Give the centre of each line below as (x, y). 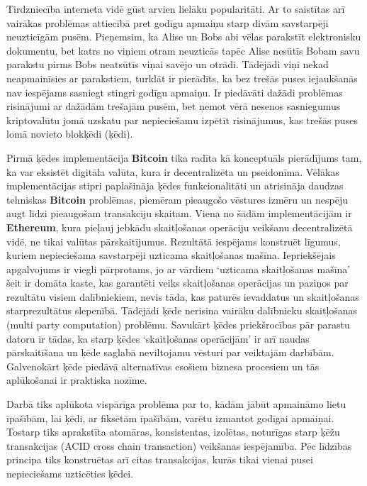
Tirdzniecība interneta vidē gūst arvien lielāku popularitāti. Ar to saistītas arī (176, 9)
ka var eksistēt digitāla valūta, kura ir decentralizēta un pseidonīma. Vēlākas (173, 171)
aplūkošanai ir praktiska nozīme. (77, 380)
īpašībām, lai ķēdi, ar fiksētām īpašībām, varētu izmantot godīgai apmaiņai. (170, 418)
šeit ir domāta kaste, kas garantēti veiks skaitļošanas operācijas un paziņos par (177, 283)
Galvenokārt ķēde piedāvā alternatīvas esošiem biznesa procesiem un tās (163, 366)
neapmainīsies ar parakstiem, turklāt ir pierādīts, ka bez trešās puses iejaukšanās (182, 78)
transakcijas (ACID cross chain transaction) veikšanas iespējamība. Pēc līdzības (179, 445)
